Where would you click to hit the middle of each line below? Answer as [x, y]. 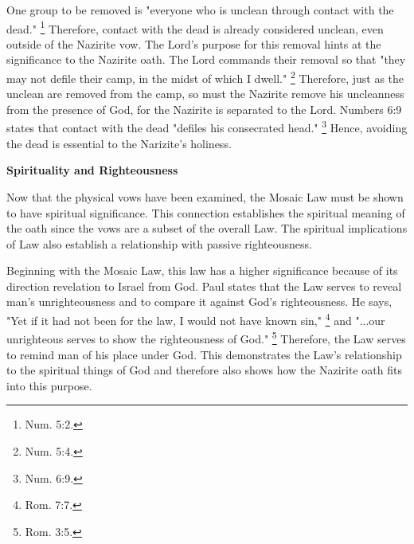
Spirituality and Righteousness [92, 170]
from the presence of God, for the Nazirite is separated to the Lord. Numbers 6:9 [204, 109]
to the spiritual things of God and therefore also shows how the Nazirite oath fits [204, 370]
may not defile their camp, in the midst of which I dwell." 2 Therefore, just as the [205, 77]
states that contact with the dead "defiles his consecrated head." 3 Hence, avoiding [207, 127]
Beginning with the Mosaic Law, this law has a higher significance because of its [202, 270]
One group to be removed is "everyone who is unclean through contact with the [200, 10]
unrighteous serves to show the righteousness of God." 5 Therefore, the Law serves [206, 337]
